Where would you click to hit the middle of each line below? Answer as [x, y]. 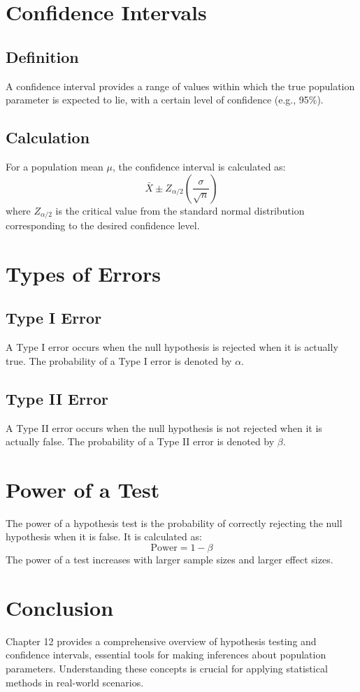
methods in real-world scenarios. [75, 682]
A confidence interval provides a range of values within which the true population [180, 86]
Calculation [48, 137]
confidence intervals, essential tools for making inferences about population [166, 655]
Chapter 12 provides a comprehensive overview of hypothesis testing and [161, 641]
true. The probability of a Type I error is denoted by [119, 360]
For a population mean [55, 166]
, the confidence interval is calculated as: [199, 166]
